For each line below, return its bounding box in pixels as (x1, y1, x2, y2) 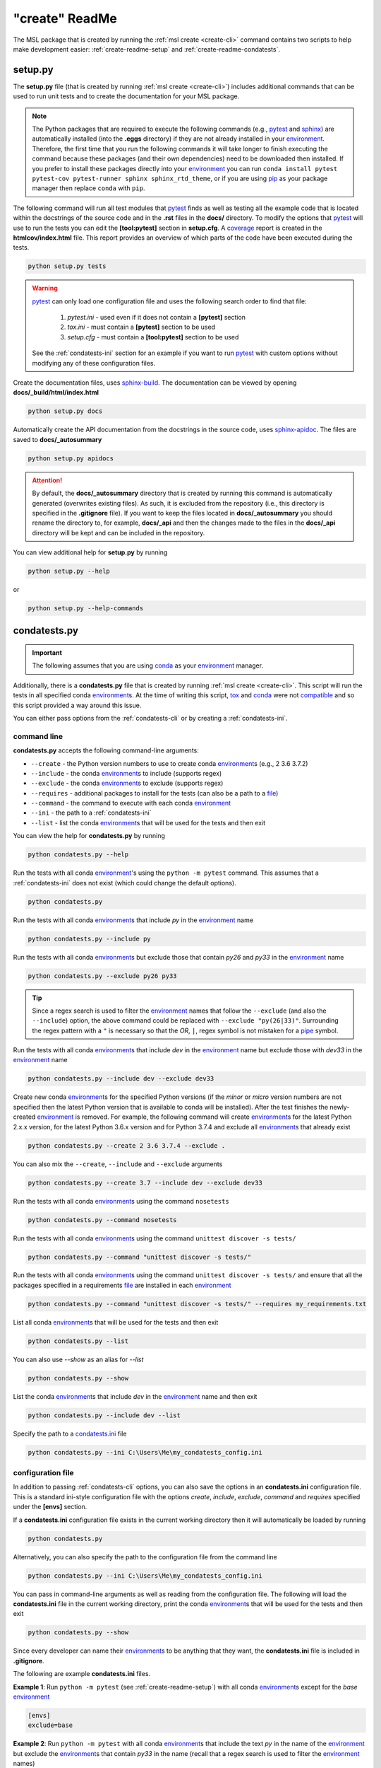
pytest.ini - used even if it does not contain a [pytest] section (67, 313, 246, 322)
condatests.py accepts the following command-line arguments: (13, 746, 199, 755)
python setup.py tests (28, 262, 107, 270)
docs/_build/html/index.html (13, 388, 99, 397)
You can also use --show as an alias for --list (13, 1355, 144, 1363)
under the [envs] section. (13, 1503, 87, 1511)
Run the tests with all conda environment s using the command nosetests (13, 1197, 229, 1205)
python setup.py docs (28, 407, 103, 415)
